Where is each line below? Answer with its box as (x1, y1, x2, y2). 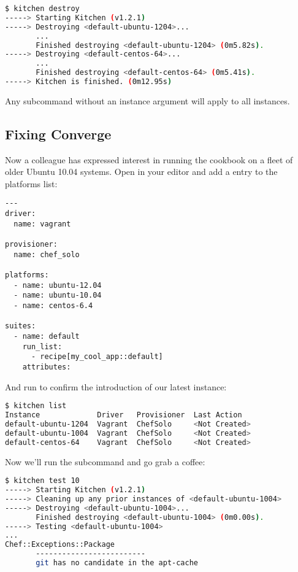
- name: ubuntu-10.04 (13, 291, 102, 300)
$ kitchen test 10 (5, 476, 80, 485)
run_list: (22, 342, 63, 351)
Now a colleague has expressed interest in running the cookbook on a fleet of (5, 153, 293, 166)
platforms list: (5, 177, 58, 190)
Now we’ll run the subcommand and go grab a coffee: (5, 455, 205, 468)
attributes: (22, 362, 71, 371)
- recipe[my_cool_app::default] (31, 352, 163, 361)
